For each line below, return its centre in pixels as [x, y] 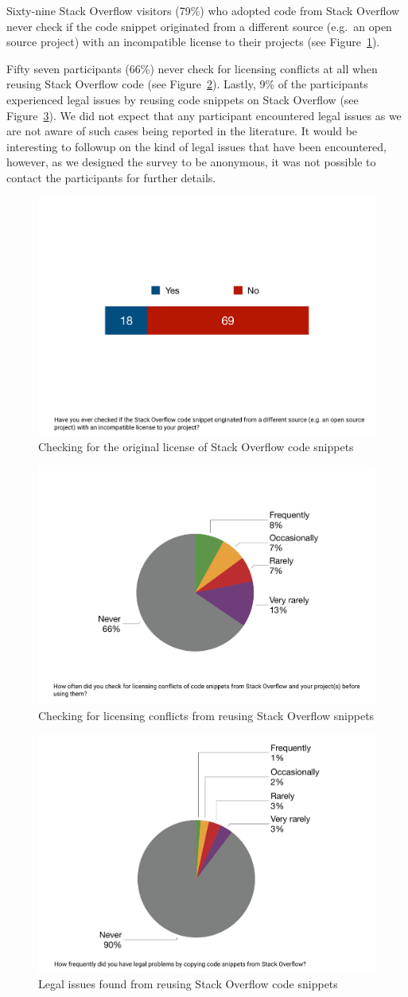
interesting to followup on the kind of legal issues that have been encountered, [196, 146]
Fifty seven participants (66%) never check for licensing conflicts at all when [192, 68]
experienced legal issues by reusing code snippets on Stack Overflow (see [183, 99]
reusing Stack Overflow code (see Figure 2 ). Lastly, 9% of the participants [187, 84]
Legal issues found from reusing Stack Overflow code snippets [188, 984]
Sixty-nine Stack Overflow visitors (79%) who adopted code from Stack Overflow [203, 10]
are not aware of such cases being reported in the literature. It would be [182, 131]
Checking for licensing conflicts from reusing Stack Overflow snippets [206, 715]
